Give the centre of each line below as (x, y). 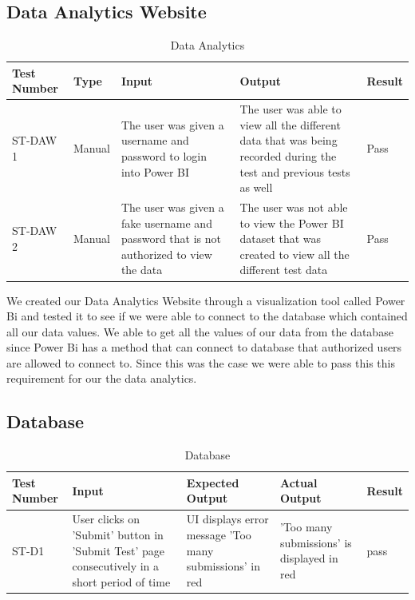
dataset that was (281, 238)
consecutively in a (116, 566)
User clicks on (106, 519)
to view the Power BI (292, 223)
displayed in (309, 558)
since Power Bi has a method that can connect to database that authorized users (204, 347)
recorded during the (288, 156)
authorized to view (166, 254)
